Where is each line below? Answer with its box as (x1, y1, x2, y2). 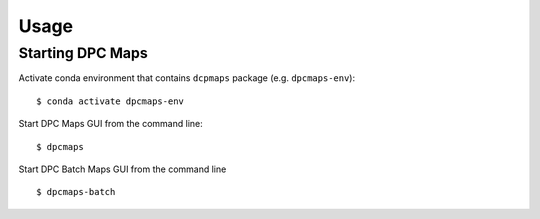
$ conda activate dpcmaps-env (36, 95, 185, 107)
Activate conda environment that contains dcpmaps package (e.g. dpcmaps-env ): (18, 72, 355, 84)
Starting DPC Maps (18, 44, 149, 62)
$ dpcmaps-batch (36, 186, 116, 198)
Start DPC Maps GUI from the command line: (18, 118, 204, 130)
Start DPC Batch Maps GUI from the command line (18, 163, 227, 175)
